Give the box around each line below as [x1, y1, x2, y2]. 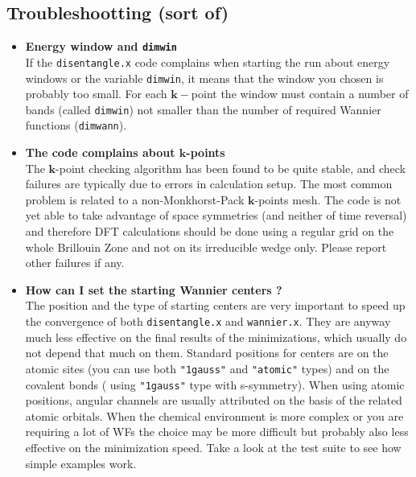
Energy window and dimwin [25, 38, 177, 55]
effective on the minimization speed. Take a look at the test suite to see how [25, 438, 402, 455]
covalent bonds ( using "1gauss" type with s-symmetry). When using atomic [25, 376, 405, 393]
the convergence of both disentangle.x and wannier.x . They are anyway [25, 313, 391, 330]
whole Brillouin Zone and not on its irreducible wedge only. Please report [25, 238, 387, 255]
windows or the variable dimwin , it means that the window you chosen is [25, 69, 384, 86]
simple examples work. [25, 454, 137, 471]
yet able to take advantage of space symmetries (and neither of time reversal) [25, 207, 407, 224]
